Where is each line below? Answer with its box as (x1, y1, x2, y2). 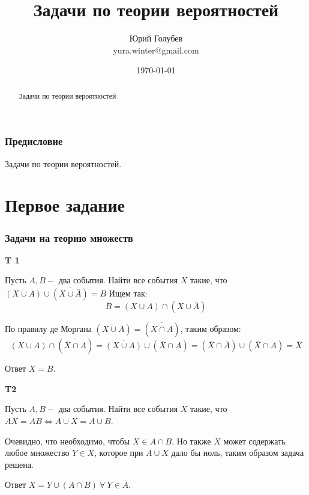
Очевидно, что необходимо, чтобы (5, 434, 130, 447)
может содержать (223, 434, 286, 447)
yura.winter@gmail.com (113, 43, 199, 56)
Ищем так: (109, 287, 148, 300)
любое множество (5, 446, 70, 459)
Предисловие (5, 134, 63, 149)
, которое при (94, 446, 143, 459)
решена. (5, 458, 34, 470)
